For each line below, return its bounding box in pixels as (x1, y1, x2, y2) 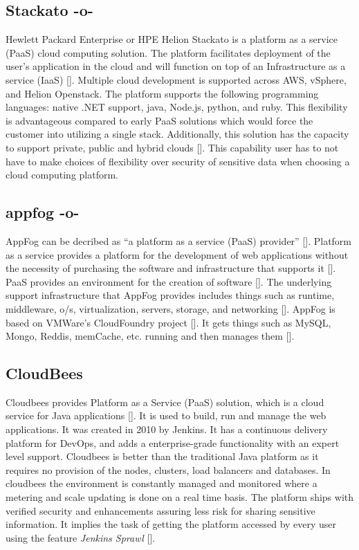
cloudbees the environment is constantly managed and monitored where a (6, 476, 317, 491)
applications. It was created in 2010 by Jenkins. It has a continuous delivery (6, 422, 328, 437)
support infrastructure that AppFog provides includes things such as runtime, (6, 288, 335, 302)
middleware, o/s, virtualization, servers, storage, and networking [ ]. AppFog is (6, 301, 335, 315)
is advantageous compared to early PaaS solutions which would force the (6, 113, 313, 127)
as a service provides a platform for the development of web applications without (6, 247, 349, 262)
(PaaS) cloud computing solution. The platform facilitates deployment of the (6, 45, 331, 59)
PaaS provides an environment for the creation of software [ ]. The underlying (6, 274, 332, 288)
